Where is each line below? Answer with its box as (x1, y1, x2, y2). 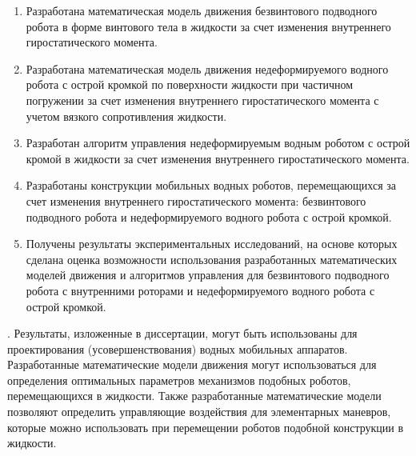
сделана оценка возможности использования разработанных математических (26, 250, 398, 267)
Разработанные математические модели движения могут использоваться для (7, 356, 377, 373)
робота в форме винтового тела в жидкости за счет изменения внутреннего (26, 18, 391, 34)
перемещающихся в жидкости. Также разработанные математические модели (7, 387, 382, 404)
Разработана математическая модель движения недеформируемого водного (26, 60, 389, 77)
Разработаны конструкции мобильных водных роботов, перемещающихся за (26, 177, 396, 194)
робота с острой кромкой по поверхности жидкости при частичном (26, 76, 354, 93)
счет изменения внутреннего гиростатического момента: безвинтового (26, 192, 366, 209)
